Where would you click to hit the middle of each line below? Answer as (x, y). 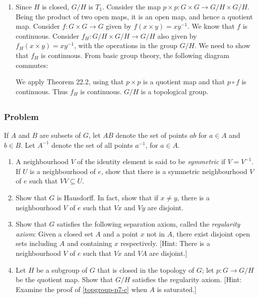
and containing (90, 243)
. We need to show (222, 45)
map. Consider (38, 26)
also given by (177, 35)
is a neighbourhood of (63, 171)
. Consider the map (131, 6)
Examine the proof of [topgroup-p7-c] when (81, 289)
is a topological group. (175, 91)
